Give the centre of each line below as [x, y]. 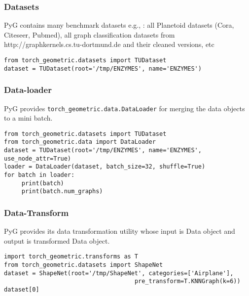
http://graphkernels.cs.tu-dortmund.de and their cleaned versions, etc [109, 44]
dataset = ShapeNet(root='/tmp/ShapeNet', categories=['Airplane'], [119, 273]
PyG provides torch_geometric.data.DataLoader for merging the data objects [124, 108]
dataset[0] [22, 290]
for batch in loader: [39, 175]
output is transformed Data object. [57, 240]
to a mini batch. [28, 118]
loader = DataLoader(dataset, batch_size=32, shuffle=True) [105, 167]
